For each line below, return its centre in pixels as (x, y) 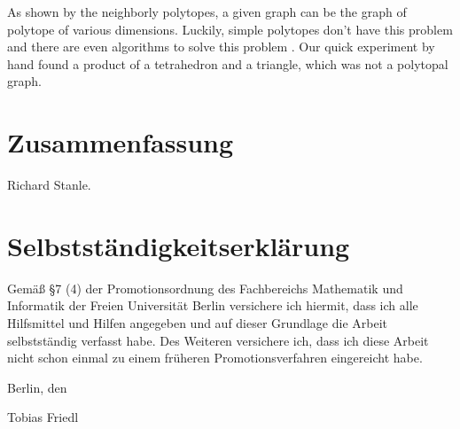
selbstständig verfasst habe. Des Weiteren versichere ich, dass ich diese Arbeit (218, 340)
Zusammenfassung (121, 142)
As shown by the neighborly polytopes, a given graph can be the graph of (207, 12)
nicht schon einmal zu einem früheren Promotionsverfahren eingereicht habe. (215, 358)
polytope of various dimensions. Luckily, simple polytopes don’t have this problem (230, 29)
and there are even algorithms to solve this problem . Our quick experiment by (221, 47)
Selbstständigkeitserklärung (179, 245)
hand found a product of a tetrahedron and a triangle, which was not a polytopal (228, 63)
